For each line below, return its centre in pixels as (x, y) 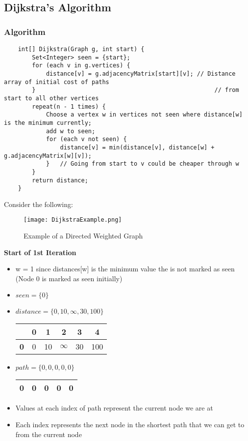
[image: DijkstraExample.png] (73, 220)
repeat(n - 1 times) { (69, 106)
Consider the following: (38, 204)
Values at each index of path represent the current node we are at (114, 408)
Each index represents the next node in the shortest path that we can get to (130, 425)
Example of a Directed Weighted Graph (83, 236)
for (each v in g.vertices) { (81, 66)
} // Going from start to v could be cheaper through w (142, 164)
